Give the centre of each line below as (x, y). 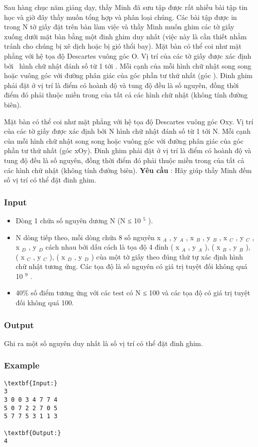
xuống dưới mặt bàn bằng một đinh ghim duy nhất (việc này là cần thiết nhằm (126, 36)
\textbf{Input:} (31, 383)
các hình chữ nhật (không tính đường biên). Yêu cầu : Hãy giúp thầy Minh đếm (128, 170)
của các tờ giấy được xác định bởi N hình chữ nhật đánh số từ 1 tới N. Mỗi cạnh (127, 131)
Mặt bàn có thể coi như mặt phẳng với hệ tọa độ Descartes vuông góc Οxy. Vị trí (129, 121)
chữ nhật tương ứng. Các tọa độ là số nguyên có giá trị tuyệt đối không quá (131, 266)
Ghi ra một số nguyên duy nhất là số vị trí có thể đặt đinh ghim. (104, 343)
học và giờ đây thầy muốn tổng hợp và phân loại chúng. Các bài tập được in (121, 17)
